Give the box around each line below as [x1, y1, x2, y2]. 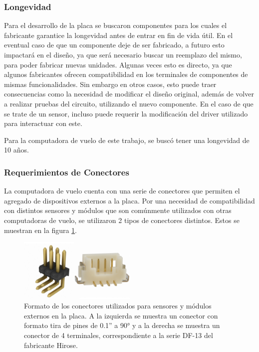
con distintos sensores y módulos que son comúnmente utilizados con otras [4, 205, 232, 215]
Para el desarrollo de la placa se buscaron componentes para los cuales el [4, 20, 227, 30]
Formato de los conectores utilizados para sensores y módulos [24, 300, 212, 311]
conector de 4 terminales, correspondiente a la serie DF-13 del [24, 329, 213, 340]
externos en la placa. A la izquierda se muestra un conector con [24, 310, 218, 320]
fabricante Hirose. [24, 339, 78, 350]
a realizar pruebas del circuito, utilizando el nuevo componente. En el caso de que [4, 98, 254, 108]
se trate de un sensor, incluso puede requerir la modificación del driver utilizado [4, 108, 248, 118]
